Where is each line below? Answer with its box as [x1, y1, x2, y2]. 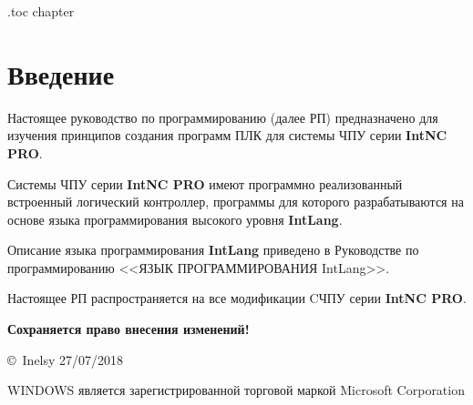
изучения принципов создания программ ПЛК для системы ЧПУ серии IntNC [7, 126, 447, 145]
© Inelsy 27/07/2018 [7, 349, 124, 369]
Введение [7, 55, 115, 92]
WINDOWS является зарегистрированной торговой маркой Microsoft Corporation [7, 380, 465, 400]
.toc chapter [7, 2, 75, 20]
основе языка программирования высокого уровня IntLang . [7, 209, 343, 228]
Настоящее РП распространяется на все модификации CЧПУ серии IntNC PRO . [7, 289, 467, 308]
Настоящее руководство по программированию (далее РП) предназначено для [7, 107, 438, 127]
